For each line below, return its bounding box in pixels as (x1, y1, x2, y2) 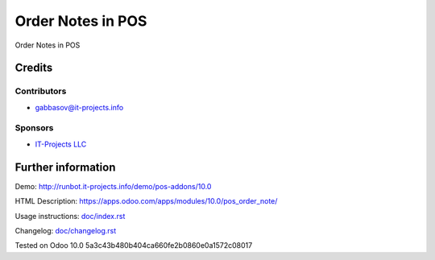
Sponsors (14, 122, 54, 134)
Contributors (14, 85, 67, 97)
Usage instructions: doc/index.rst (14, 211, 126, 221)
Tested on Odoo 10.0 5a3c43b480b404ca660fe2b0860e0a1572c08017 (14, 241, 253, 250)
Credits (14, 61, 53, 75)
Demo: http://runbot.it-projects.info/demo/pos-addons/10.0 (14, 181, 212, 191)
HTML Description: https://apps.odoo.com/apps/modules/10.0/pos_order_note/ (14, 196, 278, 206)
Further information (14, 160, 116, 174)
